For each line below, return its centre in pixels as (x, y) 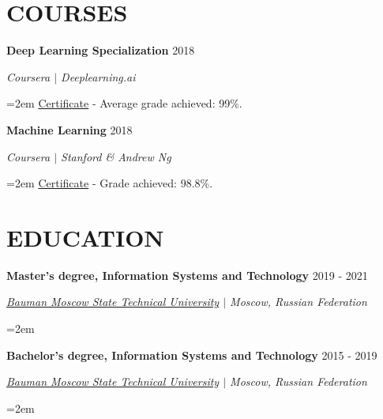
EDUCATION (85, 237)
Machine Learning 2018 (69, 129)
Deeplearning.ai (98, 76)
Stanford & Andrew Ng (116, 156)
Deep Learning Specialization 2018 (101, 50)
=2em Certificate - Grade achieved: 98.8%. (110, 183)
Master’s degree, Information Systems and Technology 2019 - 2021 (187, 275)
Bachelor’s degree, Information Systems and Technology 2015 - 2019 (192, 355)
